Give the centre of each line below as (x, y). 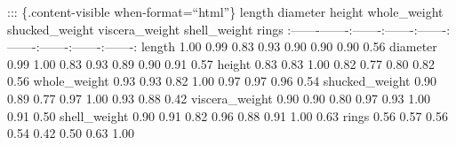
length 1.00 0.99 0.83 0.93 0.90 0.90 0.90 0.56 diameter (289, 46)
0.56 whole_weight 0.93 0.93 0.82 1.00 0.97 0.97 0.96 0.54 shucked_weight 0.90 (222, 81)
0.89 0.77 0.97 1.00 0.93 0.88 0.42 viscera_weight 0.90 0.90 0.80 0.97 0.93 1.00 (219, 98)
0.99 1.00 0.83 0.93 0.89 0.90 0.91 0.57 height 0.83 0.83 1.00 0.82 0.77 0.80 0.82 (221, 63)
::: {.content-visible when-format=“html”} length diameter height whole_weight (225, 11)
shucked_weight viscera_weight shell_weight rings (145, 29)
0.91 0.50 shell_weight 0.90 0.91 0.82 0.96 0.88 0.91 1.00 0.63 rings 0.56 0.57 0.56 (228, 115)
